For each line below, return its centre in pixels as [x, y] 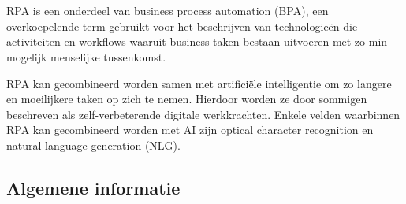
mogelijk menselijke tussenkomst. [86, 56]
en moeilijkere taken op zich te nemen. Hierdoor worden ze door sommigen [187, 99]
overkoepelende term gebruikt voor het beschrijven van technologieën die [182, 26]
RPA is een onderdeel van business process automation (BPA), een [168, 11]
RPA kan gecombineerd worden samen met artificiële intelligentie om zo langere [199, 83]
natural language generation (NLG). [93, 145]
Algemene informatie [93, 187]
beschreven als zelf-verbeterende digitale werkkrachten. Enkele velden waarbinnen [203, 114]
